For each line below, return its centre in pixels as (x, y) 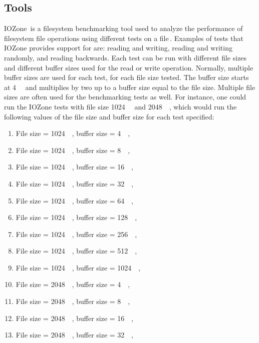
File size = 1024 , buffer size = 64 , (75, 200)
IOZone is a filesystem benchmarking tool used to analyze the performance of (123, 28)
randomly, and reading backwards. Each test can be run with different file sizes (125, 57)
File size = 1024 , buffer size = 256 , (76, 234)
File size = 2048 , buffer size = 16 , (75, 318)
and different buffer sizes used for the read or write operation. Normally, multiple (129, 67)
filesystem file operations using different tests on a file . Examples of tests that (124, 38)
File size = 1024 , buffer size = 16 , (75, 167)
